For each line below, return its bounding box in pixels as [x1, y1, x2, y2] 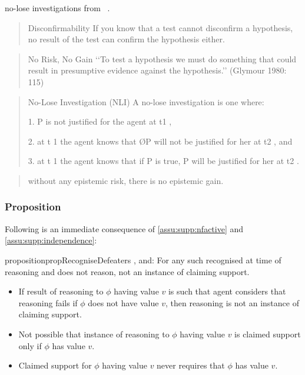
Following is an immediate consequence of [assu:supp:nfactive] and [5, 222, 244, 235]
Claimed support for [18, 359, 92, 371]
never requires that [157, 359, 225, 371]
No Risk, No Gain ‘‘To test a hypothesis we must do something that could [28, 52, 297, 65]
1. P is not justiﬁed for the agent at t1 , [28, 115, 172, 128]
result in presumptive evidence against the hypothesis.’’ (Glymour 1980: [28, 64, 287, 76]
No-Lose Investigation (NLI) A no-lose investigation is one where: [28, 95, 264, 108]
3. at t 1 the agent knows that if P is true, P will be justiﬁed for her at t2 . [28, 155, 299, 167]
